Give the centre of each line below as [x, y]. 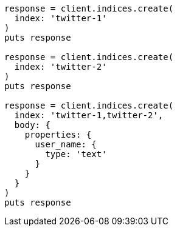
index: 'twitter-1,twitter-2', [89, 115]
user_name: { [66, 144]
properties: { [58, 135]
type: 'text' [76, 154]
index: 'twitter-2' [61, 67]
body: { [32, 125]
